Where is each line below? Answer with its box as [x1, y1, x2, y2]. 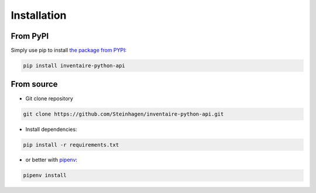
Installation [11, 9, 67, 22]
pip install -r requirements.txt [23, 141, 119, 148]
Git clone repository [25, 94, 73, 102]
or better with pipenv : [25, 156, 78, 164]
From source [11, 79, 58, 89]
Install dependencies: [25, 126, 77, 133]
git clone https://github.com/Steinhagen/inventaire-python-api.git [23, 110, 224, 117]
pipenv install [23, 172, 67, 179]
